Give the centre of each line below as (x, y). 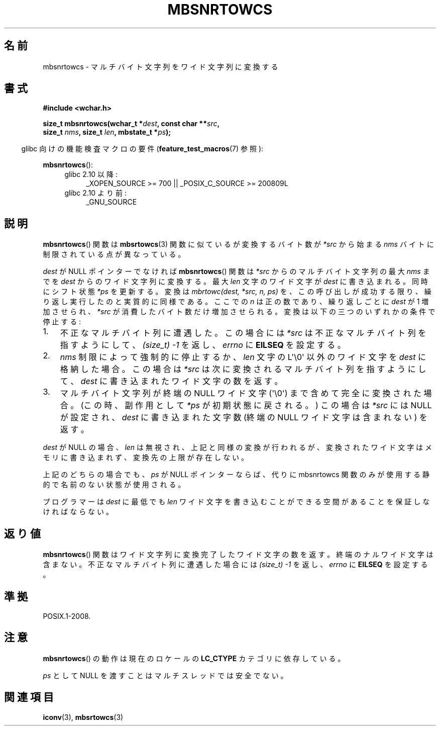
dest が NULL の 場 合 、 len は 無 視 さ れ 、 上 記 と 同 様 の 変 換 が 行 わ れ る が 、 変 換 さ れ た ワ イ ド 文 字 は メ (238, 447)
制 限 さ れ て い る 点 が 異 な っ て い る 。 (114, 254)
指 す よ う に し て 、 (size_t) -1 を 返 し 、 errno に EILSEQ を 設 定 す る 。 (203, 345)
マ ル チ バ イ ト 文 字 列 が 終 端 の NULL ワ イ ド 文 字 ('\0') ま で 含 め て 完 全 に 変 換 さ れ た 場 (246, 393)
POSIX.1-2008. (67, 616)
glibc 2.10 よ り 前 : (95, 193)
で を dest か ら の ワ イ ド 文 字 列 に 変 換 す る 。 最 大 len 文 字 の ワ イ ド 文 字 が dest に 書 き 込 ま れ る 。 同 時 (235, 282)
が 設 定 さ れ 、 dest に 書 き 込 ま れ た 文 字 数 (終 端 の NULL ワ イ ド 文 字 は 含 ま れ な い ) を (244, 418)
